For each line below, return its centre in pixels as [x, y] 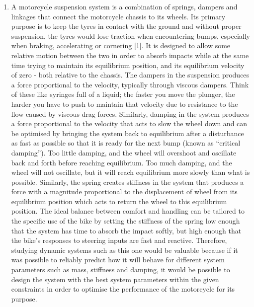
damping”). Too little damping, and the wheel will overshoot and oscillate [124, 152]
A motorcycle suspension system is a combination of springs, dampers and [124, 6]
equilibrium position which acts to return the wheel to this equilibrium [119, 201]
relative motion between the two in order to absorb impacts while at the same [130, 55]
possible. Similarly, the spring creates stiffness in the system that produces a [127, 182]
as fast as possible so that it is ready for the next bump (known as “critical [126, 143]
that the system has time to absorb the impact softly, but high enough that [126, 230]
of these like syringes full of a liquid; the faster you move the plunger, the [123, 94]
